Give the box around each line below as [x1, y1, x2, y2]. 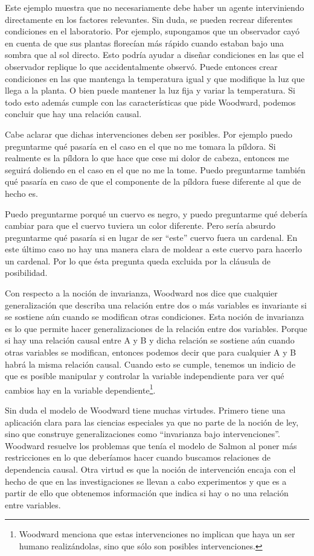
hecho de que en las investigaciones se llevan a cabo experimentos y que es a [5, 475, 287, 487]
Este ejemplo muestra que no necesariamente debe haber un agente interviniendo [5, 1, 304, 13]
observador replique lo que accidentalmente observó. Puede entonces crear [5, 60, 278, 72]
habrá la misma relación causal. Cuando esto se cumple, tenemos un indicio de [5, 357, 296, 370]
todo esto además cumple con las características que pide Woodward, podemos [5, 95, 296, 108]
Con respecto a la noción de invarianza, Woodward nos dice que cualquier [5, 287, 278, 299]
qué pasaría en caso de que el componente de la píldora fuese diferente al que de [5, 175, 301, 188]
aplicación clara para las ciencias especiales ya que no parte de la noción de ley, [5, 415, 299, 428]
